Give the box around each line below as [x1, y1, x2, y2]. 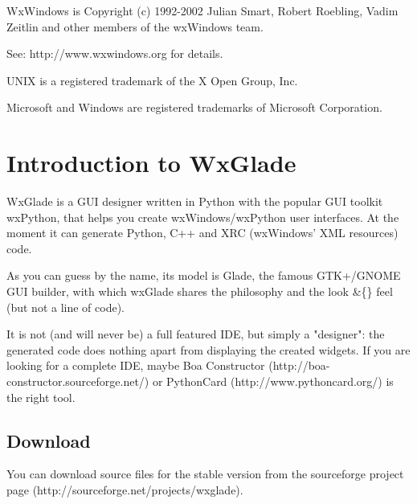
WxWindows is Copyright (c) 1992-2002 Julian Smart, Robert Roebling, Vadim [6, 2, 399, 18]
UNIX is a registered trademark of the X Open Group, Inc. [6, 72, 298, 88]
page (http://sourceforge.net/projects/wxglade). [6, 481, 243, 498]
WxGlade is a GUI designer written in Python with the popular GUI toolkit [6, 193, 383, 210]
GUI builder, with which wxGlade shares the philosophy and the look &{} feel [6, 283, 393, 300]
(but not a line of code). [6, 298, 125, 315]
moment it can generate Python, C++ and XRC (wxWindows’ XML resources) [6, 224, 399, 241]
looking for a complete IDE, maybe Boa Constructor [6, 357, 265, 374]
